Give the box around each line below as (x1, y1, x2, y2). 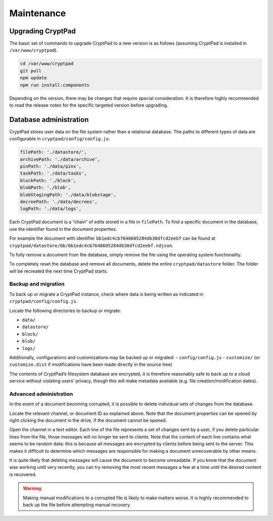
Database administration (9, 115, 89, 124)
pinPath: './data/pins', (20, 163, 82, 169)
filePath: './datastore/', (20, 149, 87, 155)
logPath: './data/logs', (20, 206, 82, 212)
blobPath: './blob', (20, 185, 71, 191)
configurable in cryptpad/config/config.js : (9, 136, 110, 142)
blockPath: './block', (20, 178, 76, 183)
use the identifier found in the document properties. (9, 226, 117, 232)
